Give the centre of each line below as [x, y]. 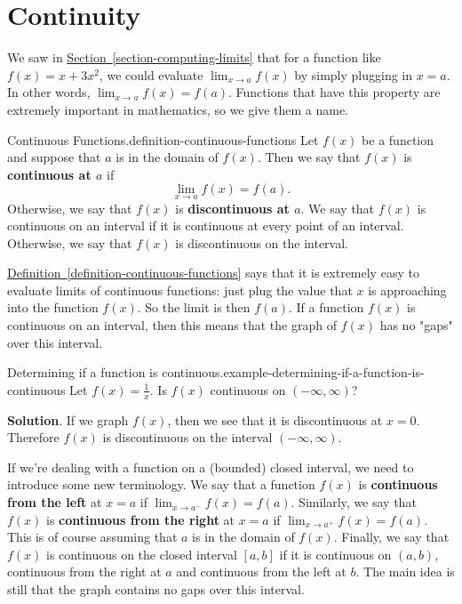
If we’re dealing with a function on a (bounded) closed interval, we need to [211, 467]
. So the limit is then [194, 307]
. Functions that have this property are [335, 92]
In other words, [49, 92]
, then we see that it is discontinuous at [275, 419]
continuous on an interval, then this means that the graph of [172, 325]
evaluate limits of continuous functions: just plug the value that [180, 290]
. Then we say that [309, 157]
